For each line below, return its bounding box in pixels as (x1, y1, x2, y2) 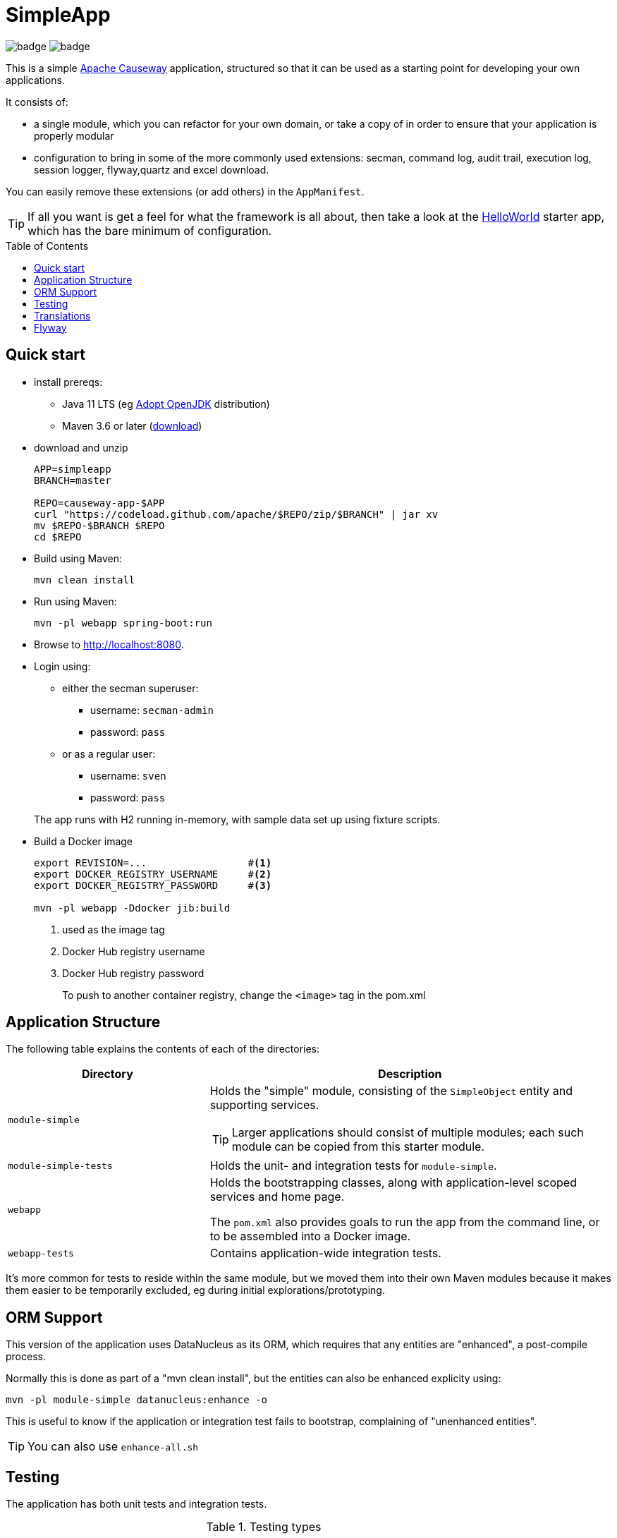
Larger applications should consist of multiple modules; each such (231, 1125, 584, 1140)
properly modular (34, 129, 114, 142)
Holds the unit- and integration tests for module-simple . (209, 1158, 497, 1173)
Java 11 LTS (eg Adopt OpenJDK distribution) (62, 397, 270, 410)
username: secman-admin (90, 703, 214, 716)
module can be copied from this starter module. (231, 1139, 485, 1154)
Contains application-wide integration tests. (209, 1246, 441, 1261)
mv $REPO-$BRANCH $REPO (34, 519, 165, 531)
